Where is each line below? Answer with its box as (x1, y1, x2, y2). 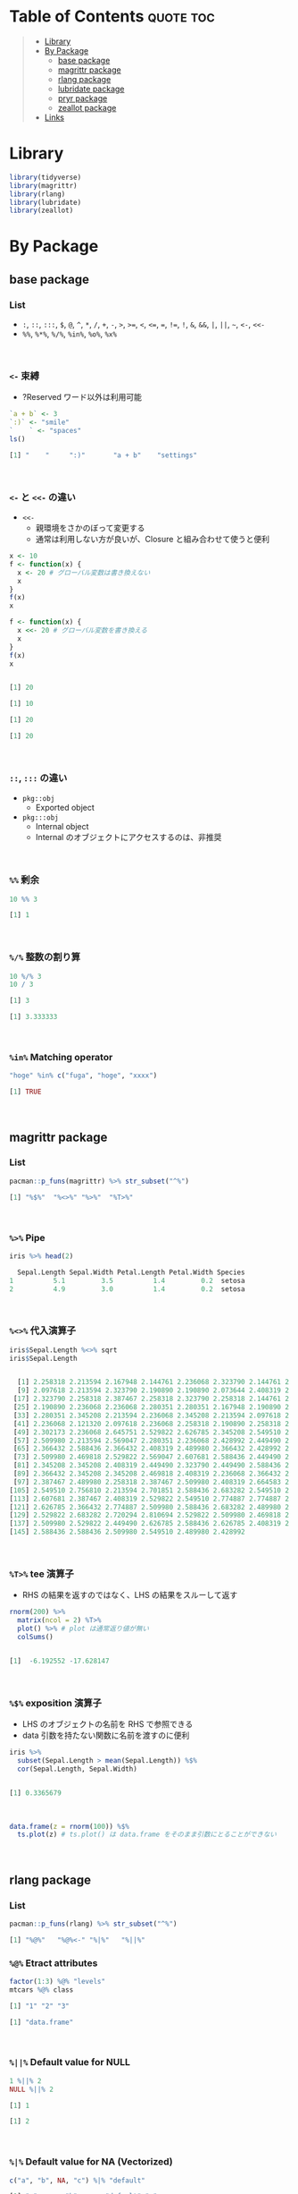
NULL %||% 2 (9, 2085, 54, 2094)
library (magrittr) (9, 181, 78, 190)
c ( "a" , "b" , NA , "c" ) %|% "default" (9, 2176, 145, 2185)
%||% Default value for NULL (9, 2056, 131, 2069)
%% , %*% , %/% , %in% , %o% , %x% (21, 328, 118, 339)
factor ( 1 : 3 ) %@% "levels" (9, 1977, 105, 1986)
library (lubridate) (9, 198, 82, 207)
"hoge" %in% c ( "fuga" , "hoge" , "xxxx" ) (9, 1071, 158, 1080)
